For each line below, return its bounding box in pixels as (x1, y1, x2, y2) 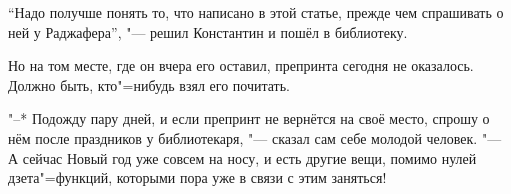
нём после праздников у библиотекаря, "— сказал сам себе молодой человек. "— (8, 127, 502, 148)
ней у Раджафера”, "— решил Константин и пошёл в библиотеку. (8, 21, 408, 42)
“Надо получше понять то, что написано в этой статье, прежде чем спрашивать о (8, 2, 504, 22)
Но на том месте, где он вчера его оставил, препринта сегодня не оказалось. (8, 55, 474, 76)
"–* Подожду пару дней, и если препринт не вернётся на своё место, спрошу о (8, 108, 490, 129)
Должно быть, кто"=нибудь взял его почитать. (8, 74, 291, 95)
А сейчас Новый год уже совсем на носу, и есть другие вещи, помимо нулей (8, 147, 477, 168)
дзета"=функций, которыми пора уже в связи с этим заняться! (8, 167, 387, 188)
